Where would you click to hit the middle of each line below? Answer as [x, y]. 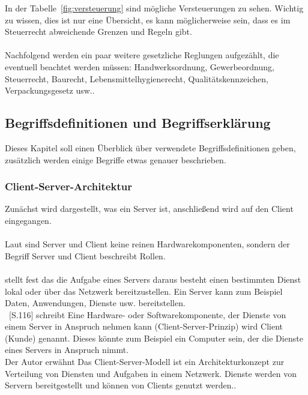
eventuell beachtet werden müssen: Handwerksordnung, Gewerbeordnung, [140, 66]
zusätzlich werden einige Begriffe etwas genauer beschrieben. [116, 159]
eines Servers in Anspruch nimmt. [67, 350]
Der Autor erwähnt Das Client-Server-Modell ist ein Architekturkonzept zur [145, 362]
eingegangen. [28, 220]
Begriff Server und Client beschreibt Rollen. [85, 255]
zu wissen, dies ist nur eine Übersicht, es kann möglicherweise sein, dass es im [148, 20]
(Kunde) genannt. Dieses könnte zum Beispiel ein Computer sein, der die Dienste [154, 338]
